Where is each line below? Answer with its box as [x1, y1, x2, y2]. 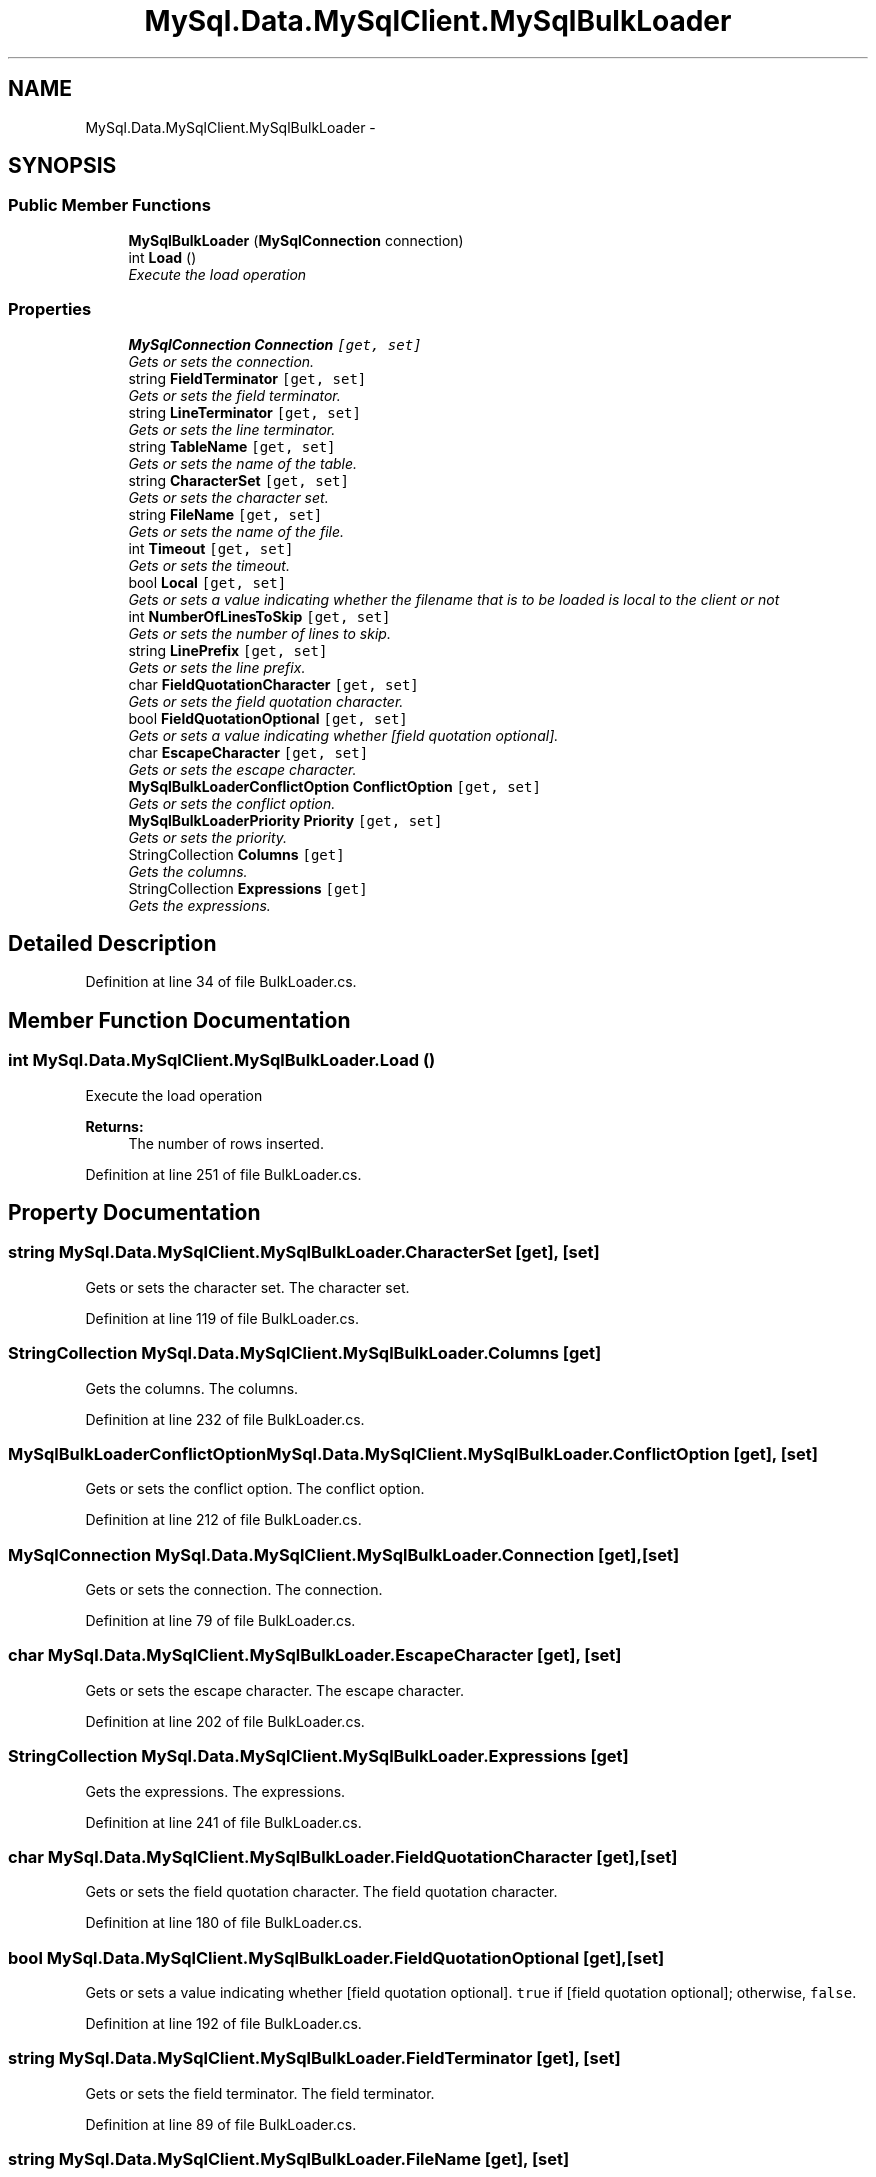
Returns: [85, 1117, 144, 1135]
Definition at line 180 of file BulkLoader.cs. [85, 1914, 363, 1932]
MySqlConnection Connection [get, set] [128, 335, 422, 353]
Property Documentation [8, 1200, 261, 1226]
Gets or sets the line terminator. [128, 420, 336, 438]
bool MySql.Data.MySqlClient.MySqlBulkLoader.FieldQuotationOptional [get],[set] [8, 1947, 665, 1968]
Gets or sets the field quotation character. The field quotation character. [85, 1883, 558, 1901]
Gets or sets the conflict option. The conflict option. [85, 1480, 425, 1498]
